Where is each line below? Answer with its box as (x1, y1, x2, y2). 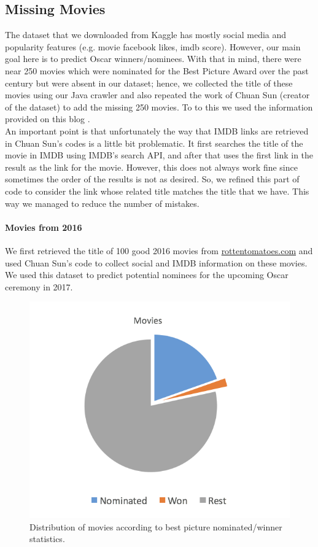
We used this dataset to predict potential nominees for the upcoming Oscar (5, 268, 289, 281)
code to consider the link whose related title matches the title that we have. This (5, 184, 309, 197)
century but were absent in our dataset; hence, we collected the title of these (5, 76, 293, 89)
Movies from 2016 (5, 220, 82, 233)
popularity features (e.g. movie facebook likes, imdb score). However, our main (5, 40, 301, 53)
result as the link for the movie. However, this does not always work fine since (5, 160, 298, 173)
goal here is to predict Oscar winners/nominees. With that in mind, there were (5, 52, 301, 65)
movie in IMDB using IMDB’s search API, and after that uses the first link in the (5, 149, 314, 161)
